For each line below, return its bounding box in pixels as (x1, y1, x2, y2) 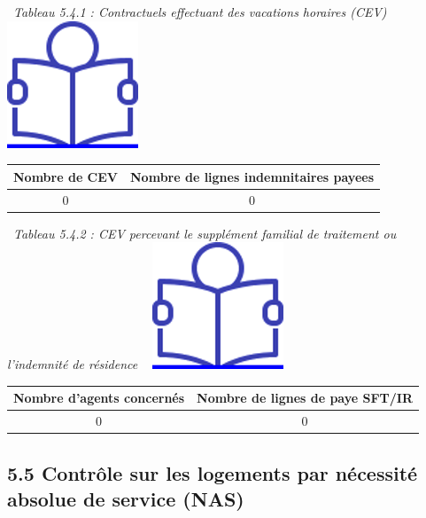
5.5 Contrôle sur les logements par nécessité (7, 459, 418, 486)
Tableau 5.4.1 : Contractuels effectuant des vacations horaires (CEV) (13, 3, 387, 20)
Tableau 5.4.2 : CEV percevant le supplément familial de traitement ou (13, 224, 397, 242)
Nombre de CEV (13, 167, 119, 185)
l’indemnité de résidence (7, 355, 138, 373)
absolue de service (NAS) (7, 485, 244, 513)
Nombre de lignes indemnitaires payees (130, 167, 374, 185)
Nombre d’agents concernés (13, 388, 185, 407)
